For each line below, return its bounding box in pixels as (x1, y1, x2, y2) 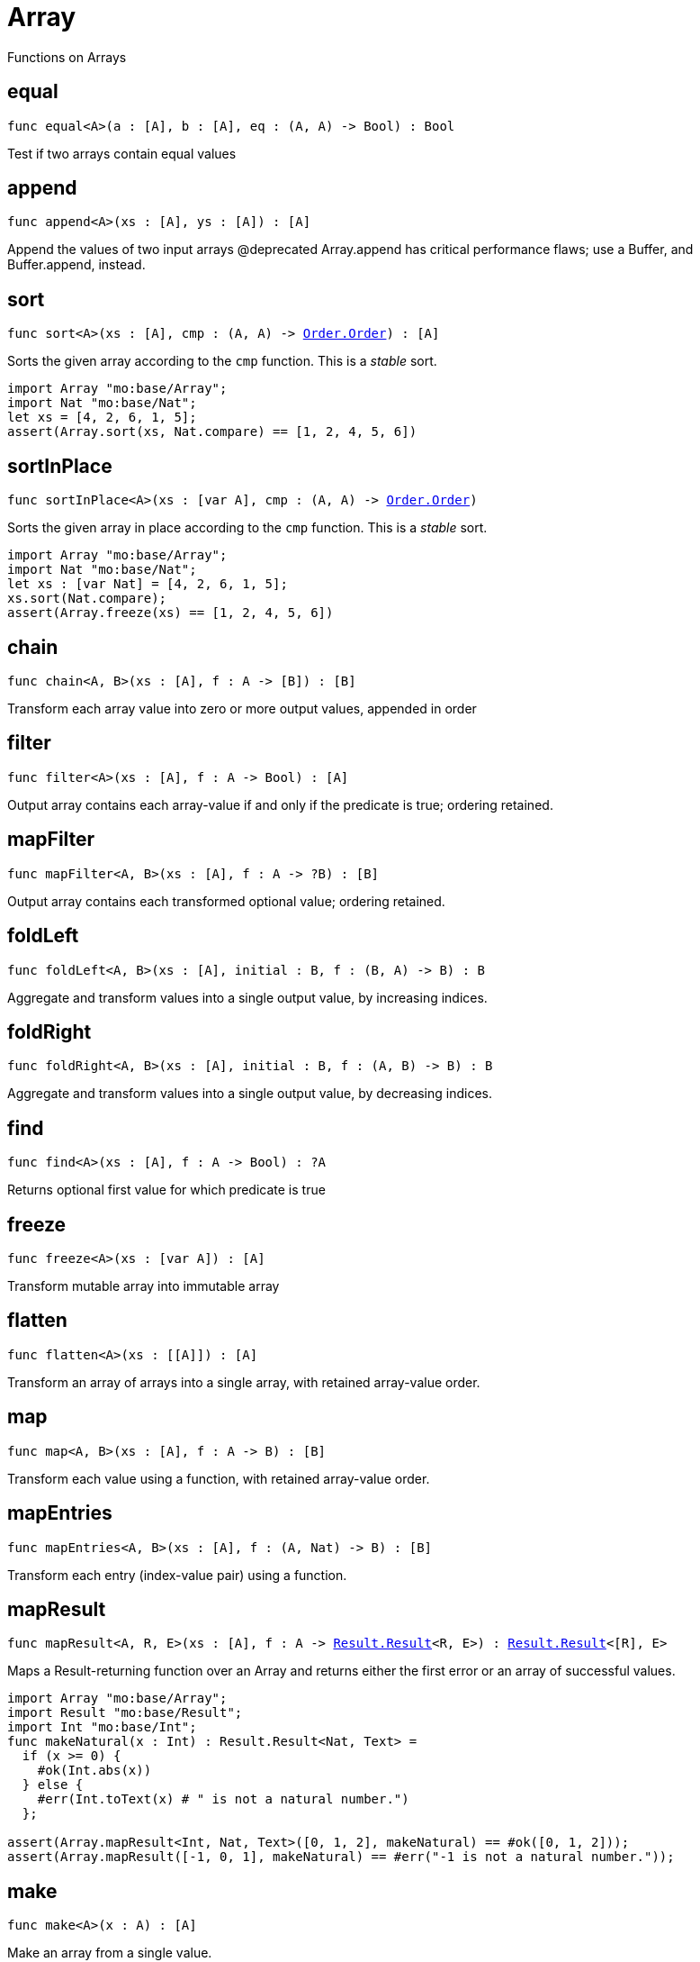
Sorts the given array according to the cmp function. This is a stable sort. (7, 353, 437, 369)
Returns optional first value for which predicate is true (7, 1182, 326, 1198)
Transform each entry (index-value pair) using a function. (7, 1567, 347, 1583)
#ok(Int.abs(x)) (37, 1763, 152, 1778)
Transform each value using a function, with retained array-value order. (7, 1470, 430, 1486)
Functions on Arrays (7, 49, 127, 65)
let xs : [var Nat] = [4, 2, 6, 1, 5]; (7, 577, 288, 592)
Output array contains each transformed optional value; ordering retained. (7, 893, 445, 909)
